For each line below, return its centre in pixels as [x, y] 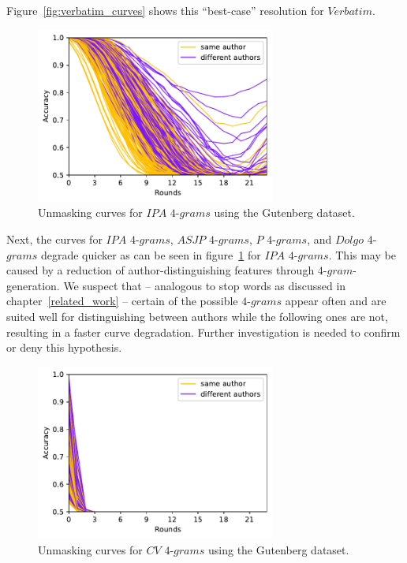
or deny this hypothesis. [64, 347]
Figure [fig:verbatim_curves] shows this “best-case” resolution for [165, 10]
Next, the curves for [54, 239]
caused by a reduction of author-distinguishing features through [161, 270]
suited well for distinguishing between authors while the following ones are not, [197, 317]
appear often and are [336, 301]
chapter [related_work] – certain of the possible [122, 301]
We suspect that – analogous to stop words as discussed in [205, 285]
